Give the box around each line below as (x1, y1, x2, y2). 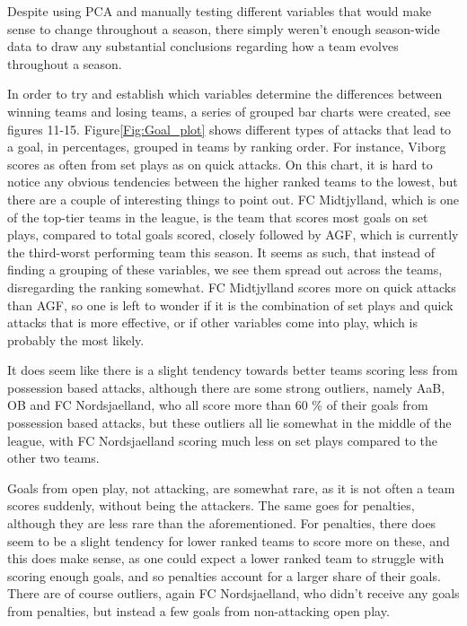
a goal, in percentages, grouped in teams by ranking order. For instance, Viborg (7, 137, 446, 156)
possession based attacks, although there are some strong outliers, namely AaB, (7, 378, 445, 396)
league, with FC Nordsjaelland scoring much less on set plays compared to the (7, 430, 438, 449)
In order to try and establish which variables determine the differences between (7, 84, 443, 103)
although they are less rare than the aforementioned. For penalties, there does (7, 514, 436, 533)
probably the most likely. (7, 330, 145, 349)
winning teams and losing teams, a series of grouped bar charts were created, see (7, 101, 451, 120)
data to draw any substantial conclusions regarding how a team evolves (7, 37, 399, 56)
